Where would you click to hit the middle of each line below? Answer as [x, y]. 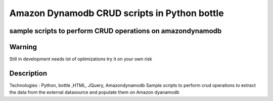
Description [28, 73]
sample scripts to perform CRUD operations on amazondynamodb [116, 31]
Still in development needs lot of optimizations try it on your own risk [81, 59]
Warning [23, 47]
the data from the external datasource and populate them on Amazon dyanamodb [94, 92]
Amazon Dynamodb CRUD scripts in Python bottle [117, 13]
